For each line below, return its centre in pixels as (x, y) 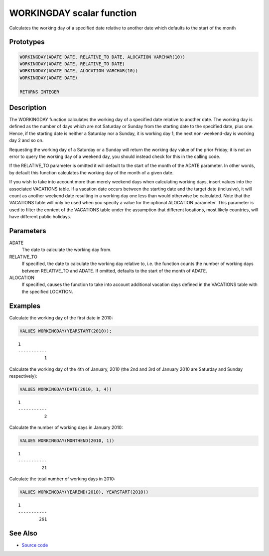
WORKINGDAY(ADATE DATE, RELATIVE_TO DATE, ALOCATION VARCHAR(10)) (102, 57)
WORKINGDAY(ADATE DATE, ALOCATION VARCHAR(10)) (79, 71)
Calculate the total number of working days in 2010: (62, 479)
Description (28, 107)
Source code (35, 545)
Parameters (28, 231)
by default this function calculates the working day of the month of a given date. (91, 172)
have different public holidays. (40, 217)
